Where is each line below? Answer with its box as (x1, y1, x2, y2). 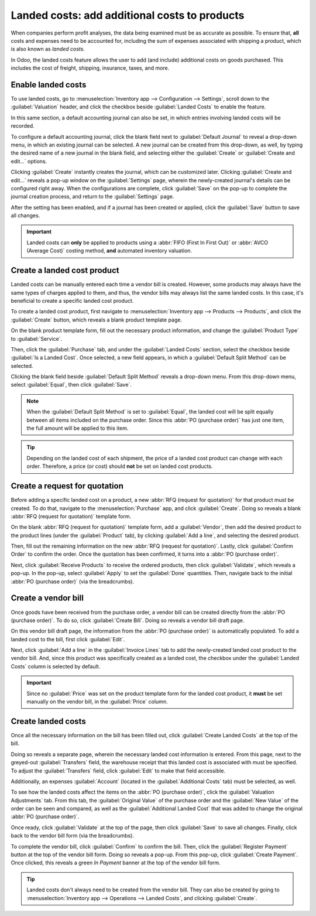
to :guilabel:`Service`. (11, 335, 63, 342)
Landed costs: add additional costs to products (11, 9, 245, 22)
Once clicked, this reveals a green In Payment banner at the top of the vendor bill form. (11, 859, 221, 866)
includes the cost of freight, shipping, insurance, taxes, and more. (11, 64, 170, 71)
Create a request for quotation (11, 481, 124, 491)
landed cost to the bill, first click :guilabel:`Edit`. (11, 635, 125, 642)
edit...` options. (11, 158, 47, 165)
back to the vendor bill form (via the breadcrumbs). (11, 832, 135, 839)
